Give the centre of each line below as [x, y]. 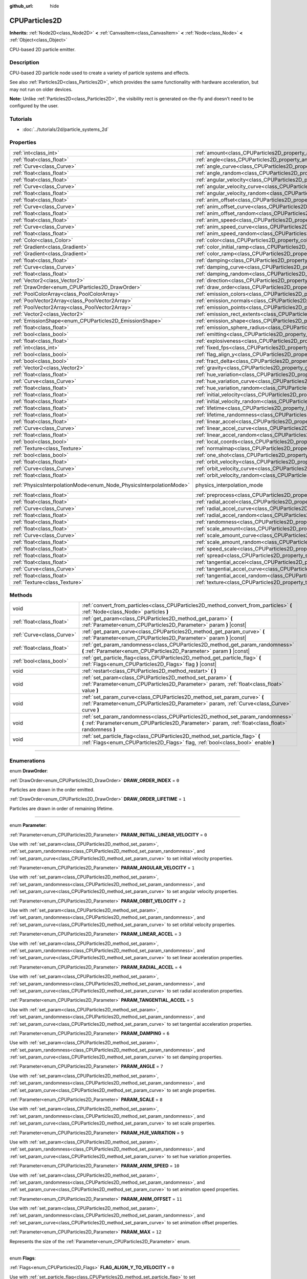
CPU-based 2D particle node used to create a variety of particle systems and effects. [100, 73]
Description [24, 62]
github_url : [21, 6]
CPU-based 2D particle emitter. [43, 49]
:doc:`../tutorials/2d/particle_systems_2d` [65, 129]
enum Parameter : [28, 825]
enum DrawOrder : [29, 771]
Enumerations [27, 761]
